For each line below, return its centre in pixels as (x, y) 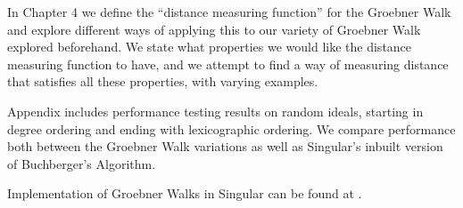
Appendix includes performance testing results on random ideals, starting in (215, 111)
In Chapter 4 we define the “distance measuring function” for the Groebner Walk (229, 12)
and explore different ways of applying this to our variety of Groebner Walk (214, 29)
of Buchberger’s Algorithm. (82, 163)
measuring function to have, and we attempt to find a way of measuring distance (228, 64)
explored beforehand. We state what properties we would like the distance (210, 47)
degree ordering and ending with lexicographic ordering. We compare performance (231, 128)
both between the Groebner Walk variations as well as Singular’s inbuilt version (225, 146)
